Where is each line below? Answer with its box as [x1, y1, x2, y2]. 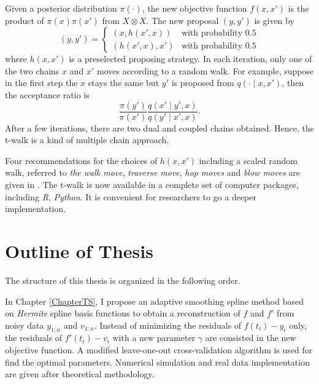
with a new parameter [112, 331, 196, 344]
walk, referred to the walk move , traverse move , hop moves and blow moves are [5, 166, 300, 179]
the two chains [5, 64, 60, 77]
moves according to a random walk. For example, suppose [96, 64, 314, 77]
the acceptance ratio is [5, 88, 90, 101]
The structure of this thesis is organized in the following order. [5, 273, 240, 286]
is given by [254, 14, 294, 26]
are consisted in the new [205, 331, 296, 344]
